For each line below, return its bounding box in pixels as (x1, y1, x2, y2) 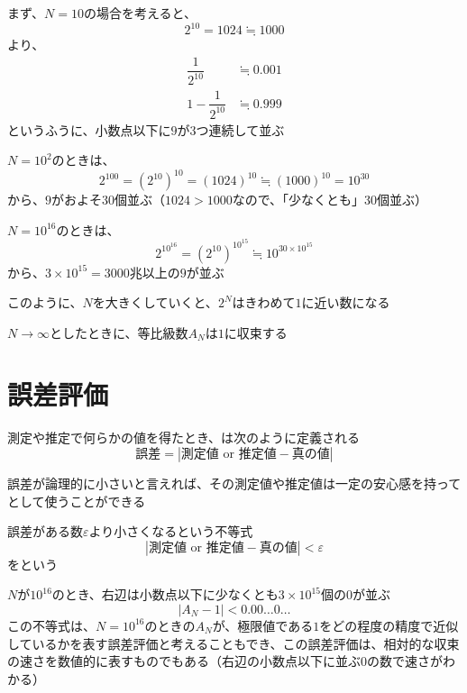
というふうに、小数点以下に (7, 120, 171, 139)
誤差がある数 (7, 522, 83, 541)
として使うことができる (7, 491, 146, 510)
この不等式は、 (7, 615, 96, 634)
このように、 (7, 293, 83, 312)
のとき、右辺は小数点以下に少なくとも (51, 585, 279, 604)
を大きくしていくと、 (92, 293, 218, 312)
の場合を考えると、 (83, 4, 197, 22)
